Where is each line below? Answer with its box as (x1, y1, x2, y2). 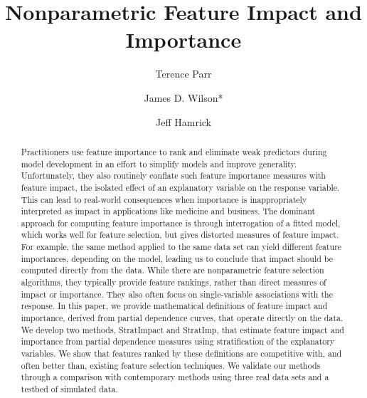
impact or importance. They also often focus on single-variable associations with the (21, 288, 333, 300)
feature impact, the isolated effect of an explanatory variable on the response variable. (21, 181, 340, 193)
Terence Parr (155, 66, 212, 81)
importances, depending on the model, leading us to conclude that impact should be (21, 252, 334, 264)
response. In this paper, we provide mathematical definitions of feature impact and (21, 300, 328, 312)
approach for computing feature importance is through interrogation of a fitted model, (21, 216, 341, 229)
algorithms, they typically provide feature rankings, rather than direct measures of (21, 276, 326, 288)
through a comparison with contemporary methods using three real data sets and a (21, 371, 329, 383)
